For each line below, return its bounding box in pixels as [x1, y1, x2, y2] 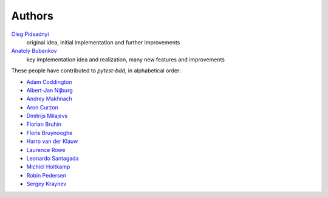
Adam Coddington [26, 78, 72, 85]
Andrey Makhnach [26, 95, 73, 103]
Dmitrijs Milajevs [26, 112, 68, 120]
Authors [11, 9, 54, 22]
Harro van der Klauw [26, 137, 78, 145]
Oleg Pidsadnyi [11, 30, 49, 38]
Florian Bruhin [26, 120, 62, 128]
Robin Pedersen [26, 171, 67, 179]
